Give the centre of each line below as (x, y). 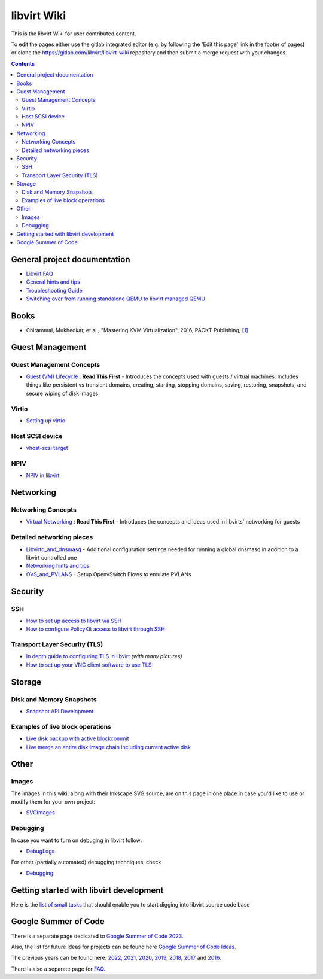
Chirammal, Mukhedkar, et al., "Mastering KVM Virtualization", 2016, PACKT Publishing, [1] (137, 330)
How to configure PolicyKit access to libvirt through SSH (95, 629)
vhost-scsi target (47, 448)
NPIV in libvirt (43, 475)
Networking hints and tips (58, 566)
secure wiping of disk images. (63, 393)
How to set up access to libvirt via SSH (74, 621)
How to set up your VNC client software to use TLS (89, 665)
